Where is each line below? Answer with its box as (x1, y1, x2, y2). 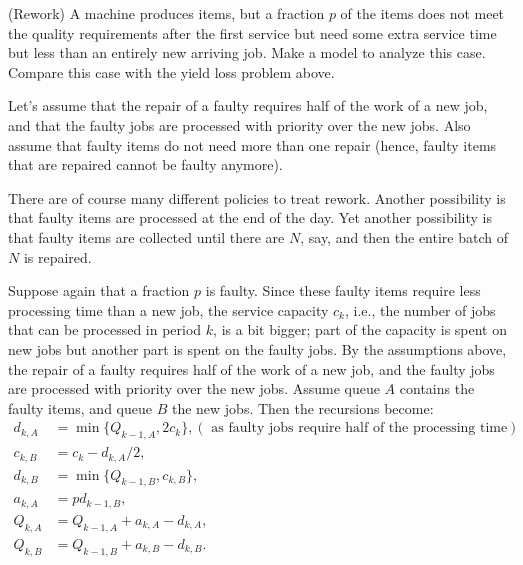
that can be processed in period (8, 319, 202, 340)
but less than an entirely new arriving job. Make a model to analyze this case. (8, 42, 486, 63)
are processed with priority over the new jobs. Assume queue (8, 378, 380, 399)
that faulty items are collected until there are (8, 226, 285, 247)
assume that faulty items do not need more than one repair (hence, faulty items (8, 134, 497, 155)
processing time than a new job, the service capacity (8, 299, 329, 320)
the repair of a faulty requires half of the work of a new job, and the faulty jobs (8, 358, 495, 379)
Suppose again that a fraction (8, 280, 190, 301)
